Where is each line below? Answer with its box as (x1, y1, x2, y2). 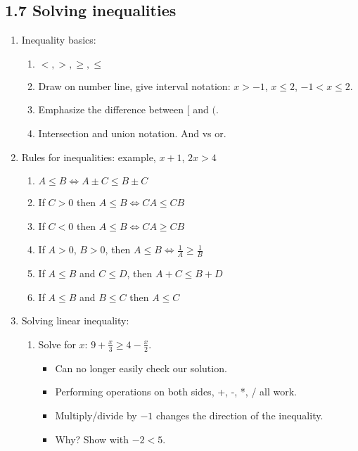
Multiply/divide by (55, 407, 137, 422)
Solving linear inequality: (21, 313, 129, 328)
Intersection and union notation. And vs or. (38, 125, 226, 140)
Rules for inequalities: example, (21, 149, 156, 164)
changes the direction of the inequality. (155, 407, 324, 422)
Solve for (38, 336, 76, 351)
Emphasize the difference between (38, 102, 184, 117)
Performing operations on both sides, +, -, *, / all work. (55, 384, 297, 399)
